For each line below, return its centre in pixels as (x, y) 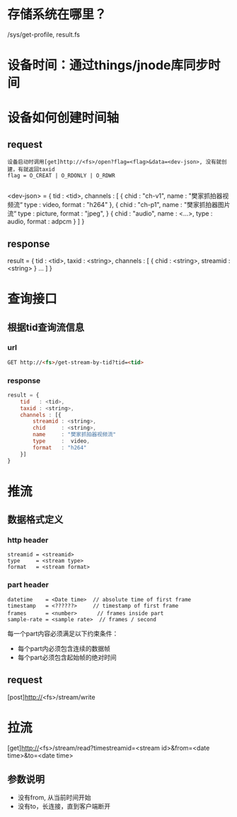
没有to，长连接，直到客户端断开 (64, 806)
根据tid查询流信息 (46, 327)
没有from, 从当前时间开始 (54, 798)
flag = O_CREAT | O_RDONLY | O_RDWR (61, 176)
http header (28, 540)
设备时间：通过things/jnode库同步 (108, 65)
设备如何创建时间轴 (63, 118)
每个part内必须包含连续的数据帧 (64, 648)
